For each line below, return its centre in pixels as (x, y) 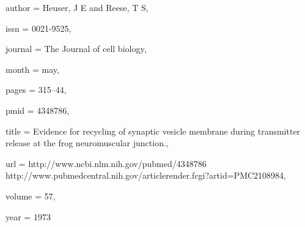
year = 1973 (28, 216)
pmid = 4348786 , (38, 110)
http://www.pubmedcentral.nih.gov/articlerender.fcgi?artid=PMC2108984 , (146, 175)
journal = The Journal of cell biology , (76, 49)
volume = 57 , (31, 195)
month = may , (32, 69)
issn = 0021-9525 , (39, 28)
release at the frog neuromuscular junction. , (87, 143)
